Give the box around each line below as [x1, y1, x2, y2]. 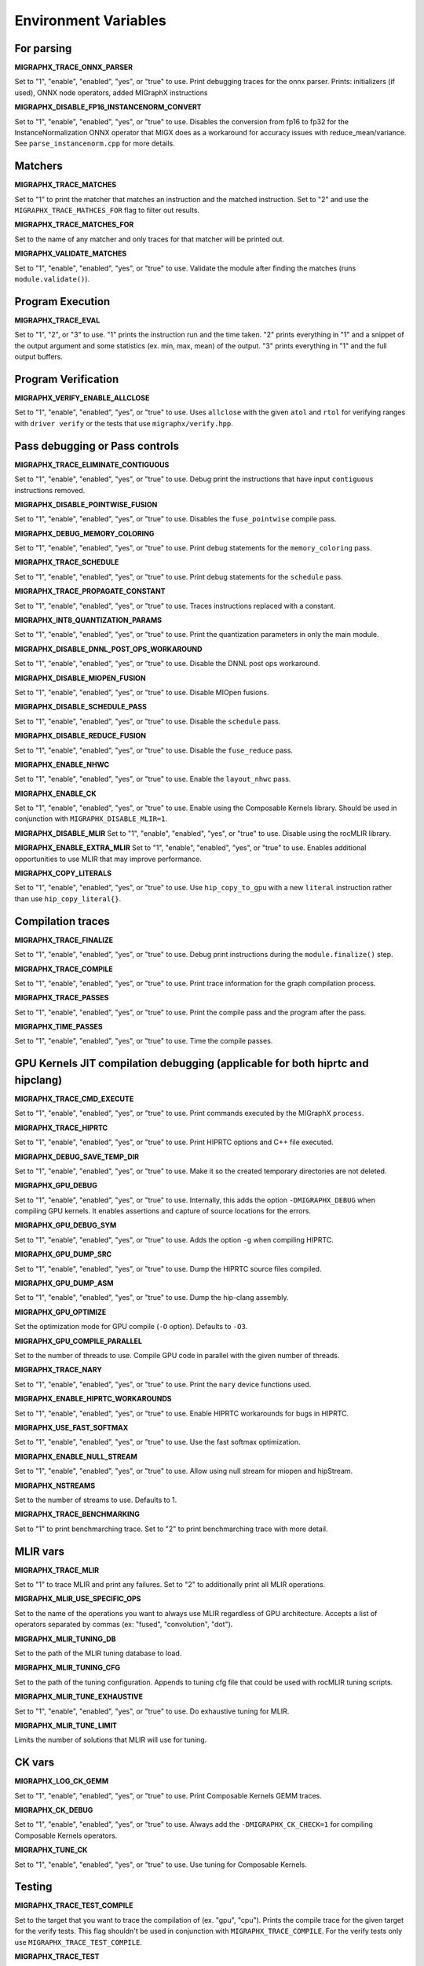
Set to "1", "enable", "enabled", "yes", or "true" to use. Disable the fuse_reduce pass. [14, 746, 294, 755]
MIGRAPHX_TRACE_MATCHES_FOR [14, 220, 134, 230]
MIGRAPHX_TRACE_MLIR [14, 1565, 100, 1574]
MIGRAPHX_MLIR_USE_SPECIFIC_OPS [14, 1594, 141, 1603]
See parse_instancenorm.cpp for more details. [14, 138, 176, 149]
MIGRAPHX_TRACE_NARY [14, 1365, 102, 1375]
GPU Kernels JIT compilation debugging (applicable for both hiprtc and [14, 1057, 369, 1070]
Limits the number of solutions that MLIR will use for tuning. [14, 1735, 207, 1745]
